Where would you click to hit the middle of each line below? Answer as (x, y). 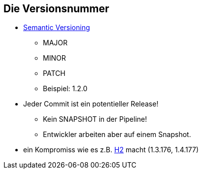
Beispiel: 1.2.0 (65, 89)
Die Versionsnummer (56, 9)
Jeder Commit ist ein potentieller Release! (91, 104)
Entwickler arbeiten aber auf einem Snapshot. (117, 135)
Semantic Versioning (57, 28)
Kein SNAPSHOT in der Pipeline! (95, 119)
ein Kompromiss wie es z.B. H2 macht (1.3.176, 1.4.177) (111, 150)
